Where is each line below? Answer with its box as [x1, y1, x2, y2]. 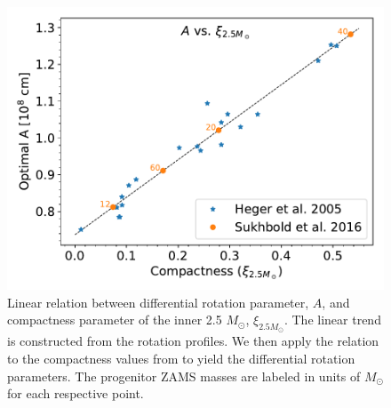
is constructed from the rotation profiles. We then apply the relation [7, 332, 379, 350]
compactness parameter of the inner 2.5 [7, 310, 222, 329]
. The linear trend [283, 310, 381, 329]
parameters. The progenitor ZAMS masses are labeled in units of [7, 366, 361, 385]
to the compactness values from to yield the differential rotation [7, 348, 355, 367]
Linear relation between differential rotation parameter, [7, 292, 309, 311]
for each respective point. [7, 384, 144, 403]
